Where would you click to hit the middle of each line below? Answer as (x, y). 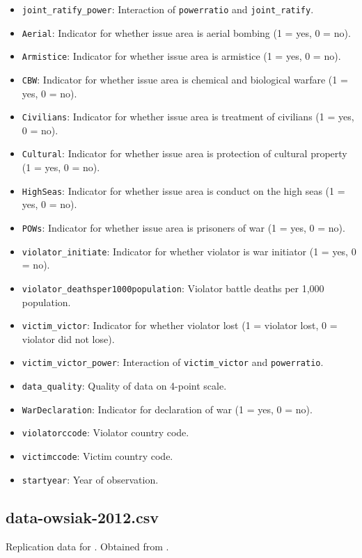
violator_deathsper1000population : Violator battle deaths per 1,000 (173, 288)
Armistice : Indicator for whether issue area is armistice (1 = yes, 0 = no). (181, 56)
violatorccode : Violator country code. (105, 432)
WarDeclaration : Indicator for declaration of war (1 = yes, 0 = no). (167, 409)
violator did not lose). (68, 338)
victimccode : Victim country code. (97, 456)
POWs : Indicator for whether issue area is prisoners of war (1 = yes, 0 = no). (183, 227)
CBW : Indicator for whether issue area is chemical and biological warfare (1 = (185, 79)
